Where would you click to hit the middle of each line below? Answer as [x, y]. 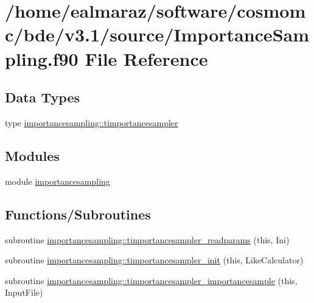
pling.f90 [42, 58]
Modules [32, 155]
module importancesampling [58, 181]
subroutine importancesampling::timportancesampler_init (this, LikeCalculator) [154, 260]
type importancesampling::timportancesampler [92, 122]
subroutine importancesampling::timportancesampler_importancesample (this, [151, 280]
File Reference [146, 58]
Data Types [42, 97]
